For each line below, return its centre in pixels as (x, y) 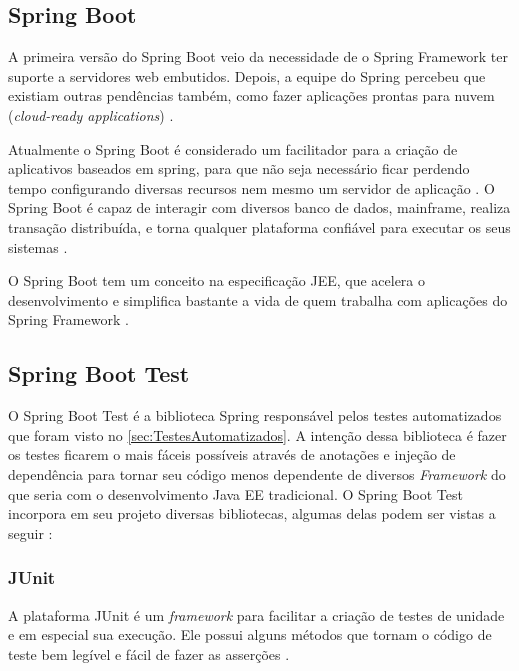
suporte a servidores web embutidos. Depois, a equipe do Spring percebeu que (247, 75)
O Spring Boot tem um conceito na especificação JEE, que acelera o (217, 280)
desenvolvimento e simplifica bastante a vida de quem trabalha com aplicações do (258, 299)
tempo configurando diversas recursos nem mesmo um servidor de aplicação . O (251, 187)
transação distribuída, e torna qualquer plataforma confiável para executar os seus (259, 226)
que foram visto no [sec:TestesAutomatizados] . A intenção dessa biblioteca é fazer (257, 434)
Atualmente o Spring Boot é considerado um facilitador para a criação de (233, 148)
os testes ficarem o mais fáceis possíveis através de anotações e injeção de (232, 454)
